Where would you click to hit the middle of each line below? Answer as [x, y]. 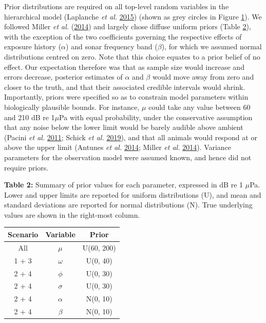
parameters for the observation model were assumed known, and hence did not [128, 157]
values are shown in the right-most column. [72, 214]
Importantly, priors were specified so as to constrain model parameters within [126, 97]
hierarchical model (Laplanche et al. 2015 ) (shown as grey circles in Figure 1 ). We [133, 16]
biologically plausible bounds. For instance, [72, 107]
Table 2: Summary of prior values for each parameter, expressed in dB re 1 [124, 185]
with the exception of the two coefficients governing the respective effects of [123, 36]
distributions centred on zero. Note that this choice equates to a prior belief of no [132, 56]
